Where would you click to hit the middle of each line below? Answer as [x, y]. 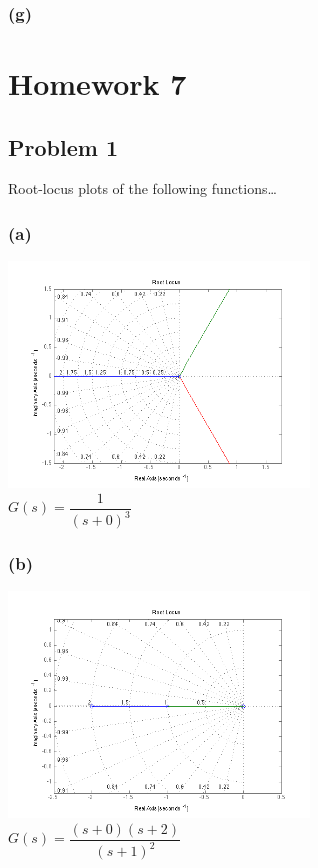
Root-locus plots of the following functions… [142, 188]
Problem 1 [63, 146]
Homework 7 [97, 83]
